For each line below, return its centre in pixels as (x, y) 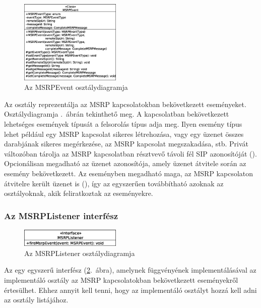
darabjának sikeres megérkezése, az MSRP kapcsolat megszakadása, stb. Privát (126, 144)
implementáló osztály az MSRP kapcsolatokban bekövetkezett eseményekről (121, 279)
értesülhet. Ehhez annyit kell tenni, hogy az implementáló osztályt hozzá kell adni (130, 290)
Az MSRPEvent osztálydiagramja (76, 87)
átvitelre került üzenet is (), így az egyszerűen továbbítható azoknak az (114, 183)
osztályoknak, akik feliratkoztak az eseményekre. (79, 193)
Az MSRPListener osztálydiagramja (80, 253)
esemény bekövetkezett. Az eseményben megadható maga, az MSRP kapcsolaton (129, 173)
